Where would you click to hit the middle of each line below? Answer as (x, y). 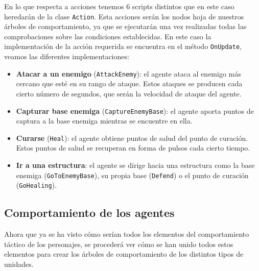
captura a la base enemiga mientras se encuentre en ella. (104, 121)
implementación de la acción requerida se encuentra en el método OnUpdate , (123, 46)
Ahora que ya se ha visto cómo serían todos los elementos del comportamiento (127, 234)
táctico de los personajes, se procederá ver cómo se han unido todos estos (119, 244)
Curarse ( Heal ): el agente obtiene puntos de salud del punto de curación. (132, 138)
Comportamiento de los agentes (89, 213)
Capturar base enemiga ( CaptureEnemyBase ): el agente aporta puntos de (135, 110)
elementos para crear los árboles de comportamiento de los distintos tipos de (124, 254)
